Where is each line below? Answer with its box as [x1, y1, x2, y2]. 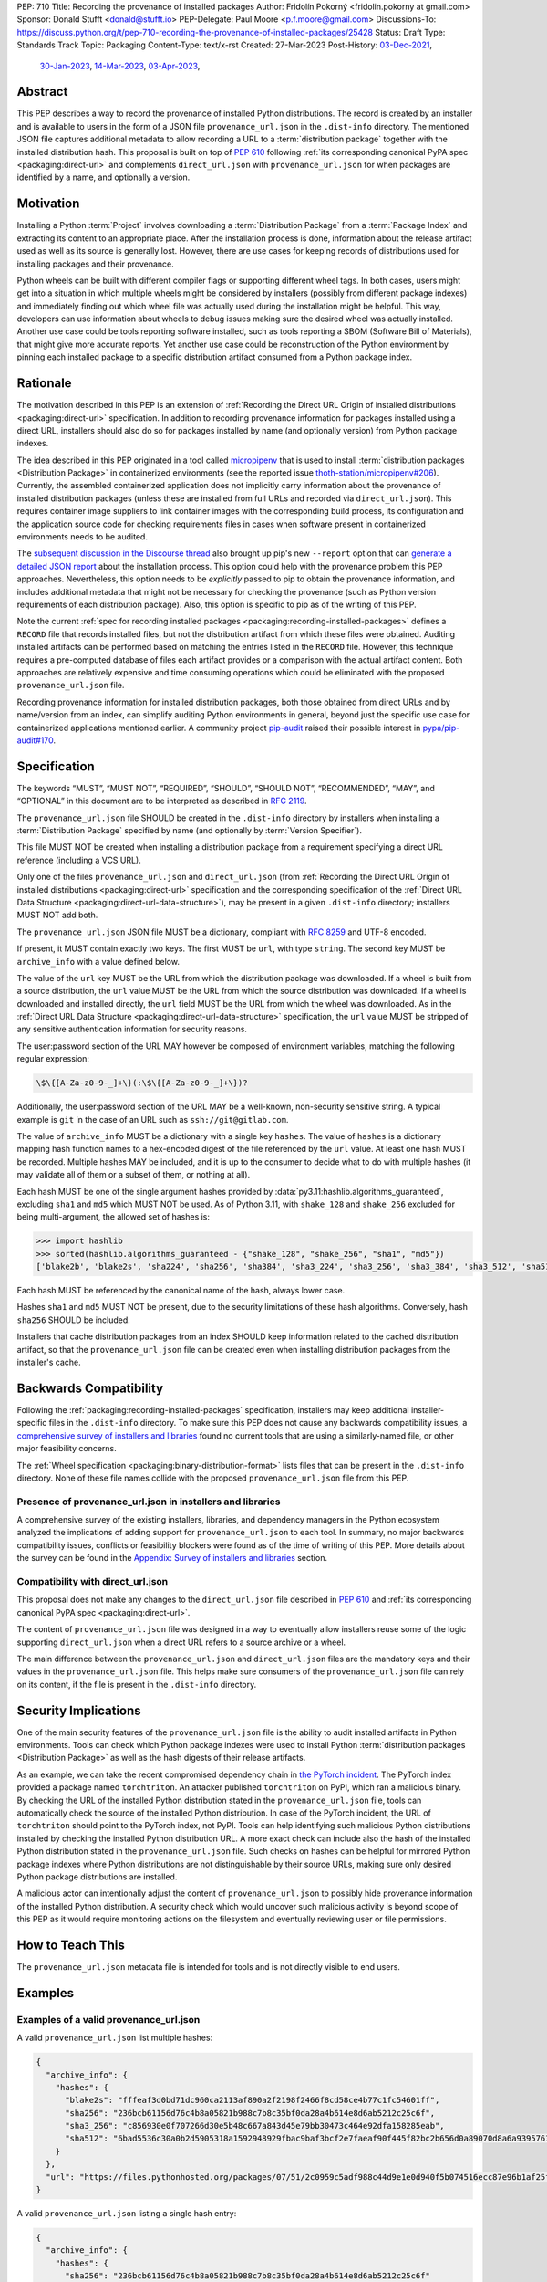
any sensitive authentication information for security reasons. [16, 1023, 248, 1035]
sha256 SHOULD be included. [16, 1314, 131, 1325]
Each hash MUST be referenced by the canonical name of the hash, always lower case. [16, 1285, 346, 1296]
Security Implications [16, 1702, 141, 1718]
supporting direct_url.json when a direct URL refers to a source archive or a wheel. [16, 1637, 346, 1648]
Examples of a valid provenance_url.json [16, 2013, 201, 2026]
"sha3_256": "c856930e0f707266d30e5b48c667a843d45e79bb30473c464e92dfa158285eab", [65, 2120, 446, 2131]
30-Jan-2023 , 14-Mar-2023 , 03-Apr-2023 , [39, 60, 201, 71]
